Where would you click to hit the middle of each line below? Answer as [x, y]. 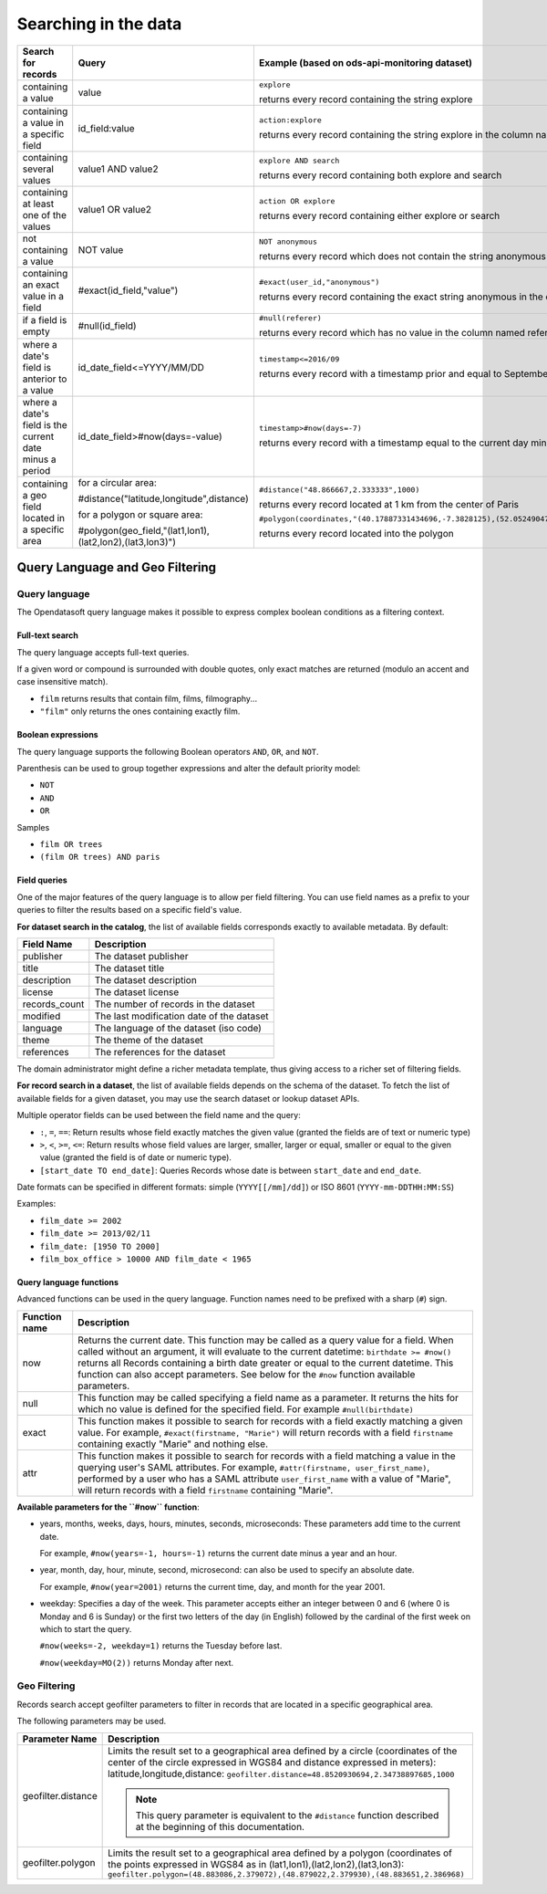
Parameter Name [60, 1739]
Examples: [36, 1204]
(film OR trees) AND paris [100, 857]
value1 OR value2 [115, 209]
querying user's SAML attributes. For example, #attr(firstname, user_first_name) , [254, 1467]
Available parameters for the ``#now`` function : [108, 1507]
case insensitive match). [62, 682]
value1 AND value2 [118, 169]
